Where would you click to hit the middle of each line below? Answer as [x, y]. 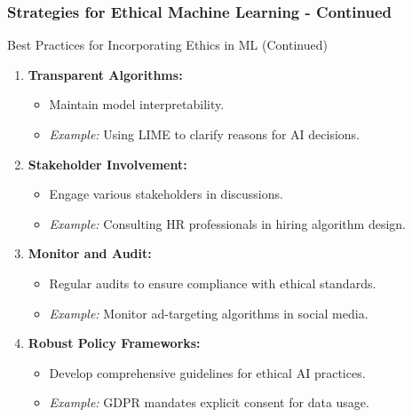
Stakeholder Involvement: [107, 164]
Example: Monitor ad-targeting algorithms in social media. [209, 313]
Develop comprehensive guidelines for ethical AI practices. [207, 372]
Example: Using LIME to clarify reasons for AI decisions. [204, 134]
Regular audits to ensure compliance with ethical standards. [213, 283]
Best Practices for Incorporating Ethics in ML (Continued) [167, 45]
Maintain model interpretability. [137, 104]
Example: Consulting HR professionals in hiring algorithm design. [227, 223]
